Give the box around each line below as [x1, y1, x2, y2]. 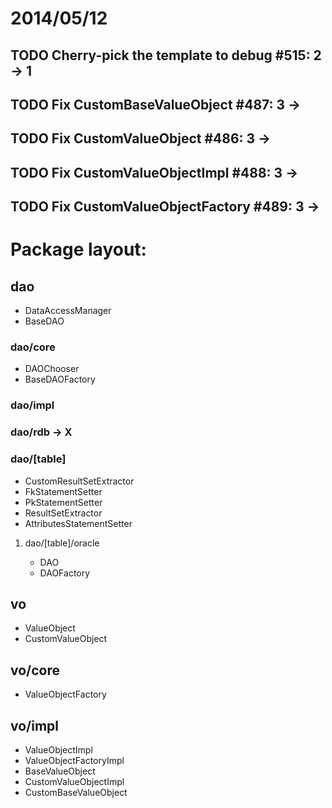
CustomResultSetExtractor [24, 475, 135, 487]
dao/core [10, 340, 56, 354]
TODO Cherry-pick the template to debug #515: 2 [10, 47, 322, 64]
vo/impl [10, 717, 60, 734]
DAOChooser [24, 363, 80, 375]
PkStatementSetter [24, 496, 103, 508]
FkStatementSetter [24, 485, 103, 497]
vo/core [10, 662, 61, 679]
